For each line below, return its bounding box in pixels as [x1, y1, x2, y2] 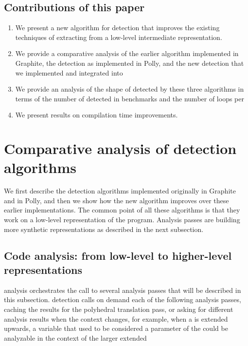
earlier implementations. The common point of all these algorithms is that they [4, 205, 240, 215]
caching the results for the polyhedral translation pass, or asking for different [4, 304, 233, 314]
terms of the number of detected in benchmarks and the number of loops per [15, 93, 244, 103]
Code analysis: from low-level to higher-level [4, 248, 232, 263]
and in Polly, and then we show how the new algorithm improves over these [4, 195, 229, 205]
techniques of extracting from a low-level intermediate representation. [15, 32, 222, 42]
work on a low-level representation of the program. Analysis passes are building [4, 214, 240, 225]
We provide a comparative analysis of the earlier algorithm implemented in [15, 48, 239, 58]
